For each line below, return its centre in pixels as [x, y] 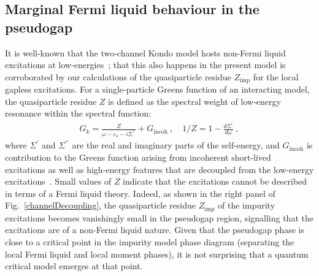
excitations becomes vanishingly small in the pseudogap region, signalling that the [159, 217]
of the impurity [247, 205]
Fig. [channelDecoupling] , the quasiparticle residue [101, 205]
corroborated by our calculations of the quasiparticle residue [118, 76]
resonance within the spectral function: [78, 113]
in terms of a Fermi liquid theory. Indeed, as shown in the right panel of [140, 193]
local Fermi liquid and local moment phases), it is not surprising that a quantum [157, 254]
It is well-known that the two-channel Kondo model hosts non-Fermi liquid [145, 52]
